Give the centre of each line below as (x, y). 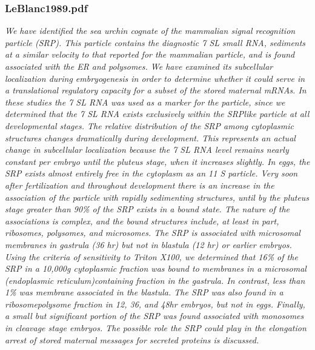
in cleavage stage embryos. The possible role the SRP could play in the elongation (156, 328)
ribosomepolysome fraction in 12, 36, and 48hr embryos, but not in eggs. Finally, (155, 304)
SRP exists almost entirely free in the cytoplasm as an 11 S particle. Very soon (151, 173)
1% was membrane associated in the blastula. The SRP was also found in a (144, 292)
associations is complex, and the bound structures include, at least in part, (142, 220)
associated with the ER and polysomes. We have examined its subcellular (139, 66)
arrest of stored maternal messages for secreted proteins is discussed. (132, 339)
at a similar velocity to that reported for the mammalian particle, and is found (150, 54)
